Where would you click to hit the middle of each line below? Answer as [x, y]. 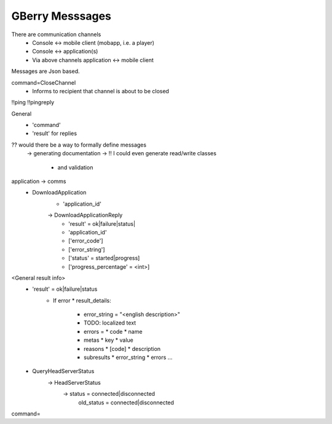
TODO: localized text [110, 323]
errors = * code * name [113, 331]
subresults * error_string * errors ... [128, 357]
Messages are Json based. [45, 71]
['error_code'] [86, 241]
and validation [75, 167]
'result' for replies [54, 133]
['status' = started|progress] [104, 258]
